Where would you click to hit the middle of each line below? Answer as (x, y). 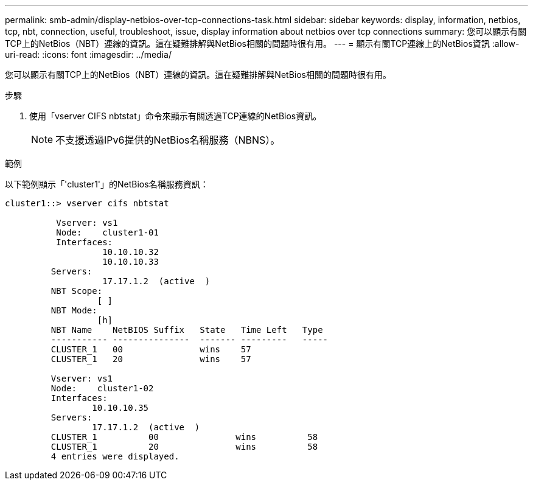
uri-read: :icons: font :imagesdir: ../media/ (88, 54)
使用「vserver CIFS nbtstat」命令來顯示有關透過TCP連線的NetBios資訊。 (176, 116)
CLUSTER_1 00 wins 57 (151, 349)
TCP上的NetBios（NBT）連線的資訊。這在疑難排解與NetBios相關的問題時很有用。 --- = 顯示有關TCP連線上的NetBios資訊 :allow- (262, 44)
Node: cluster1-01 (107, 232)
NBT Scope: (77, 291)
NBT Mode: (74, 310)
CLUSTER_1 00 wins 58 (184, 437)
